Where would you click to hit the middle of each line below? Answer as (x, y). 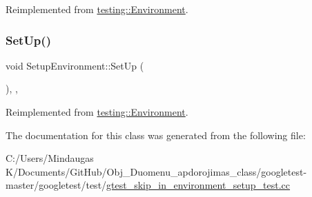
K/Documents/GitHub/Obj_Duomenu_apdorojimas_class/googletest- (156, 171)
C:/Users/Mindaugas (50, 158)
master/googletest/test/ (56, 185)
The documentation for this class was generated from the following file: (156, 135)
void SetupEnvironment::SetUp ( (75, 65)
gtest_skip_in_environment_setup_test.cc (198, 185)
